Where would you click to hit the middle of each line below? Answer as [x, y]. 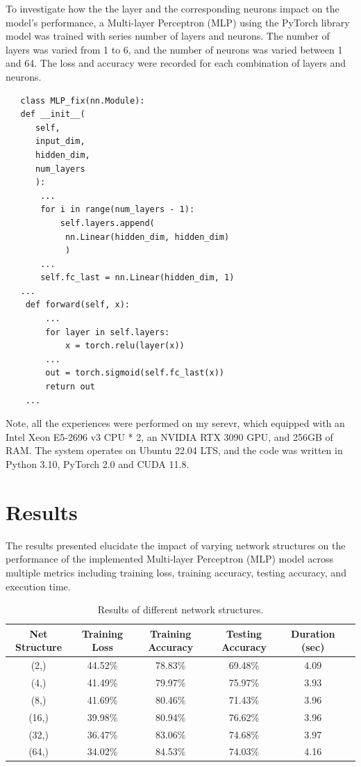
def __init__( [53, 114]
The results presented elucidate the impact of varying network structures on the [176, 545]
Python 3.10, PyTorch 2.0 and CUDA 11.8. [98, 464]
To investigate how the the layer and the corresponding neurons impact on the [173, 8]
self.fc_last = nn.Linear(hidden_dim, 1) [137, 278]
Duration [313, 633]
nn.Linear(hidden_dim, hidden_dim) [147, 237]
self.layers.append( [107, 223]
